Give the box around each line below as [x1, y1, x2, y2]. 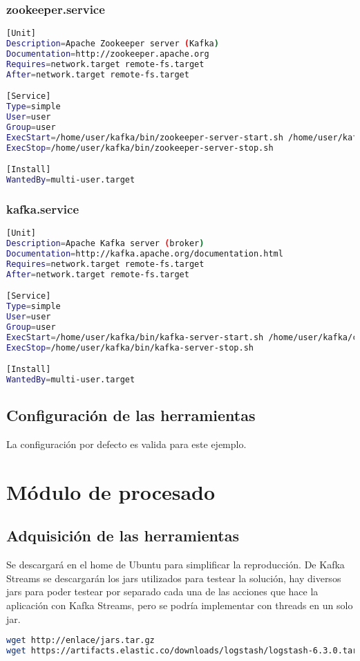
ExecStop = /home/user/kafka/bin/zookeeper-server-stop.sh [6, 142, 274, 153]
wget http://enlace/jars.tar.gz [6, 635, 155, 646]
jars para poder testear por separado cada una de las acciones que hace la [6, 584, 319, 599]
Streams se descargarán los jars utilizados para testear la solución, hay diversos [6, 570, 341, 585]
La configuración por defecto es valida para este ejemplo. [6, 437, 247, 451]
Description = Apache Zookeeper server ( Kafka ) [6, 39, 219, 49]
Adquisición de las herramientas [6, 525, 240, 546]
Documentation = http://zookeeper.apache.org [6, 48, 209, 59]
